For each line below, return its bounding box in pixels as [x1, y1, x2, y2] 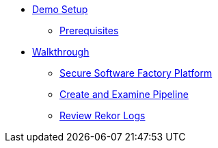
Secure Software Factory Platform [59, 67, 213, 79]
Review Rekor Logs [59, 110, 146, 121]
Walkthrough [32, 46, 90, 58]
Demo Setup [32, 3, 88, 15]
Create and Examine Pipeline [59, 88, 189, 100]
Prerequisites [59, 25, 119, 36]
